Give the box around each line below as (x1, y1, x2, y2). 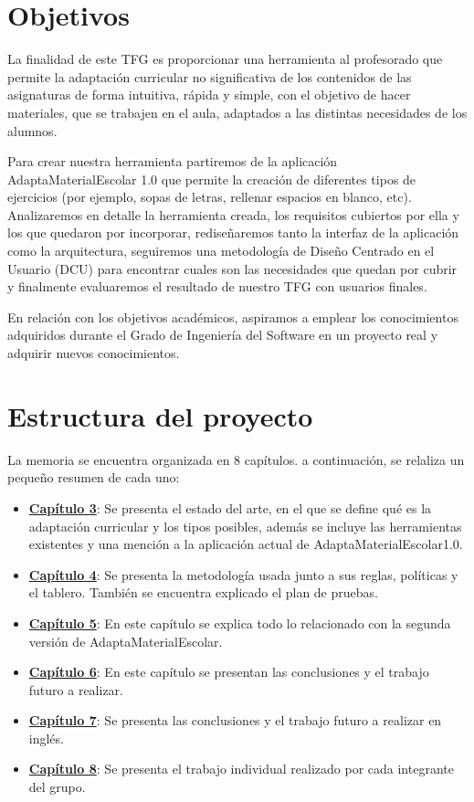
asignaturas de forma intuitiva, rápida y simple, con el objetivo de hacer (7, 85, 411, 104)
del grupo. (28, 777, 86, 797)
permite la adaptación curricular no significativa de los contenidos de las (7, 67, 412, 86)
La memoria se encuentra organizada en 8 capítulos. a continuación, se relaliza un (7, 449, 465, 469)
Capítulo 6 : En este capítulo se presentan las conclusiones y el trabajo (28, 662, 429, 681)
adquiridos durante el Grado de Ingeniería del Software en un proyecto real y (7, 325, 438, 344)
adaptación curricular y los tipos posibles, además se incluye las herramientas (28, 516, 462, 535)
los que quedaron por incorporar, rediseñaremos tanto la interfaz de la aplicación (7, 223, 459, 242)
